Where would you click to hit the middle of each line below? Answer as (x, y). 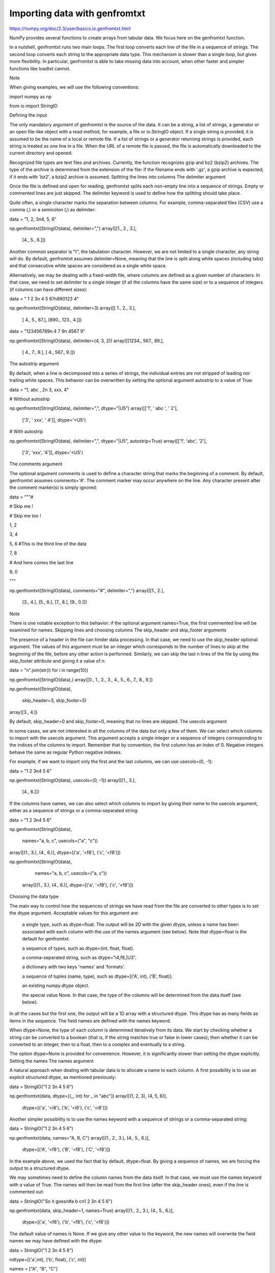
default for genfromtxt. (46, 939)
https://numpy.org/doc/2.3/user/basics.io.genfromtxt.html (70, 29)
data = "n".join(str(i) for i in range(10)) (49, 670)
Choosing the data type (34, 897)
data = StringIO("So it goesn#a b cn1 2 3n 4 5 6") (61, 1201)
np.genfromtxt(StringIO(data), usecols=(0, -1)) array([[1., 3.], (73, 780)
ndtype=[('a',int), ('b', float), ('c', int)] (48, 1259)
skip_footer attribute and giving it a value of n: (58, 661)
